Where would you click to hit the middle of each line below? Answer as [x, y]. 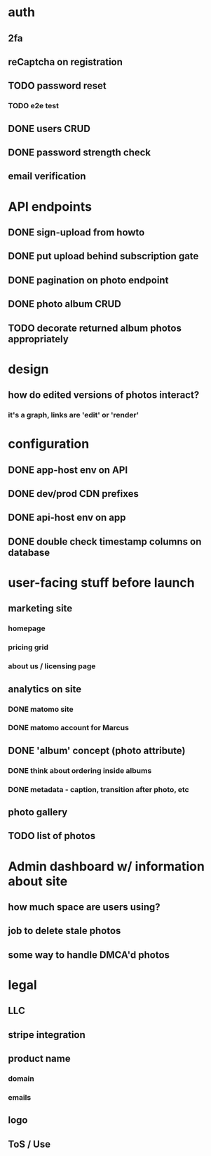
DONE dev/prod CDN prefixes [74, 494]
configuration [49, 444]
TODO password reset [57, 86]
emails [20, 1097]
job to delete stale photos [64, 931]
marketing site [40, 609]
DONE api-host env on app [67, 518]
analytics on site [45, 689]
